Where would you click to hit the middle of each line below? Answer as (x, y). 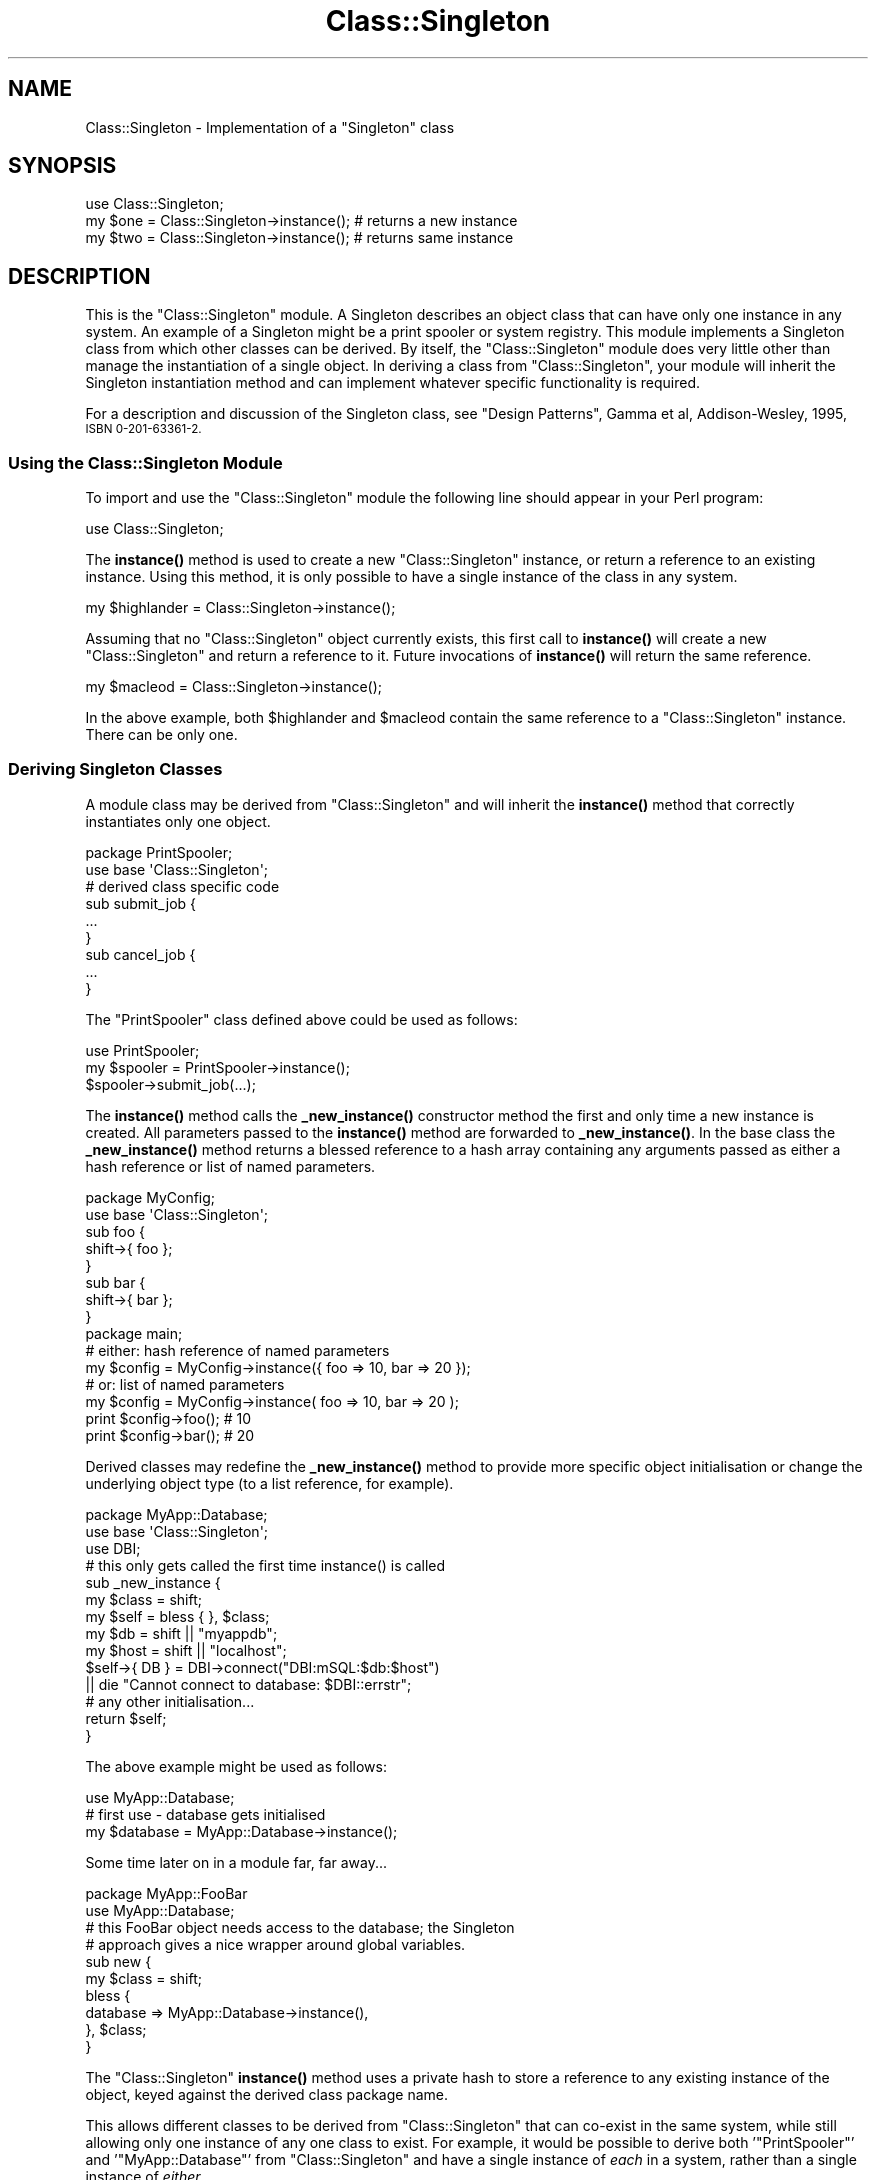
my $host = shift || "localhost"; (186, 1650)
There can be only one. (161, 735)
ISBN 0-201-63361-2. (143, 429)
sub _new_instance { (153, 1582)
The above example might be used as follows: (236, 1766)
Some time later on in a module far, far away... (236, 1862)
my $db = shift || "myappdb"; (181, 1633)
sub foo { (115, 1231)
